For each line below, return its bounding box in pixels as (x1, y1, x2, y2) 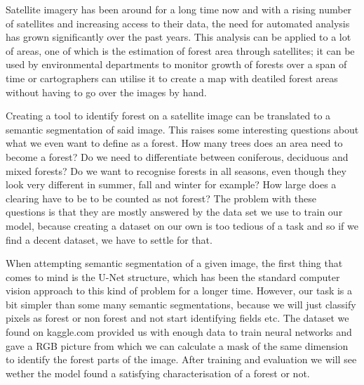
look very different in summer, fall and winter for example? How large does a (6, 177, 337, 192)
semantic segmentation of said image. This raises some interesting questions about (6, 122, 359, 136)
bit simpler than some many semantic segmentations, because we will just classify (6, 296, 356, 311)
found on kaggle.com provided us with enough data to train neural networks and (6, 325, 352, 339)
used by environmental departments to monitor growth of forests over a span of (6, 57, 347, 72)
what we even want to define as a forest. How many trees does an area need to (6, 136, 343, 150)
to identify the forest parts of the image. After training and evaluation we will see (6, 352, 357, 367)
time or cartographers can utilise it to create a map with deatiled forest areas (6, 70, 338, 85)
